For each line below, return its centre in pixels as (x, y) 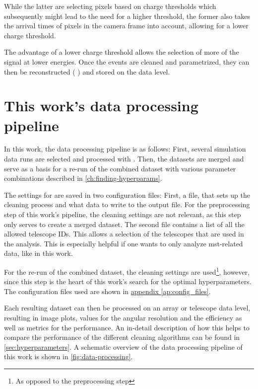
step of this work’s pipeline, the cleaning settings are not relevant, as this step (123, 214)
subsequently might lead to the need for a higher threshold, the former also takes (127, 16)
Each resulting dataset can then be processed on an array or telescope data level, (127, 308)
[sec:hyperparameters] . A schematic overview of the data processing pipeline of (123, 347)
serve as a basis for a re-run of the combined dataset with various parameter (120, 168)
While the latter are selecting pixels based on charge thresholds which (110, 6)
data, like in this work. (38, 253)
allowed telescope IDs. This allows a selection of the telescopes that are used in (124, 234)
